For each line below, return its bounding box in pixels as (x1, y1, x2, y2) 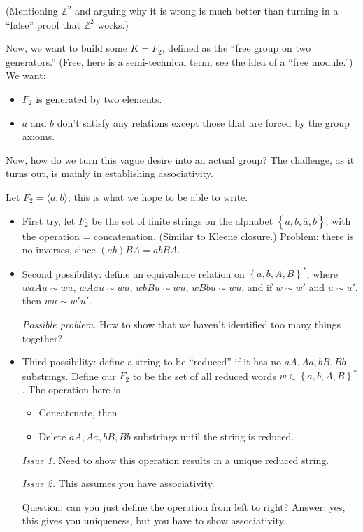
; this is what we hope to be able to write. (68, 189, 248, 204)
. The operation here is (22, 381, 120, 396)
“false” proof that (6, 17, 81, 31)
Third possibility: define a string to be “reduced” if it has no (22, 354, 282, 369)
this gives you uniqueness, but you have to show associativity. (22, 513, 286, 528)
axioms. (22, 129, 55, 143)
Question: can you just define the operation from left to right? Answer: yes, (22, 499, 346, 514)
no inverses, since (22, 242, 96, 257)
